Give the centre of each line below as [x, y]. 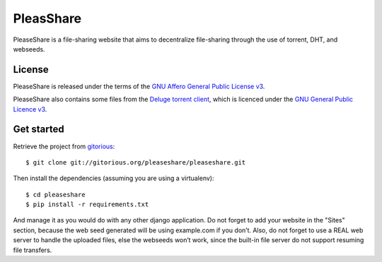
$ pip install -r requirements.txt [87, 204]
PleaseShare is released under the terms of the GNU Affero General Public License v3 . [139, 86]
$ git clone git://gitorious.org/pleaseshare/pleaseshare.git [136, 162]
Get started [39, 130]
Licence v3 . [30, 109]
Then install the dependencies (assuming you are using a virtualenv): [114, 178]
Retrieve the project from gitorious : [64, 146]
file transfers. [33, 250]
